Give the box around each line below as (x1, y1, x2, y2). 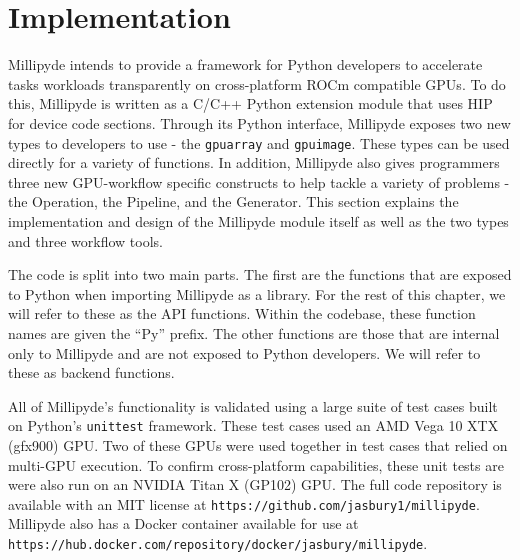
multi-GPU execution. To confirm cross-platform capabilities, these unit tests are (8, 454, 504, 475)
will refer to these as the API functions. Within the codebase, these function (8, 303, 476, 324)
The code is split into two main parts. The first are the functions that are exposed (8, 264, 512, 285)
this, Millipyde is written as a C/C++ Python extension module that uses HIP (8, 93, 493, 114)
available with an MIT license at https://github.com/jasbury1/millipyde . (8, 493, 480, 514)
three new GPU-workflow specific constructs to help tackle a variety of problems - (8, 171, 510, 192)
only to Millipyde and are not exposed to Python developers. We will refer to (8, 342, 481, 363)
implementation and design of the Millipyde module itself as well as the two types (8, 210, 509, 231)
